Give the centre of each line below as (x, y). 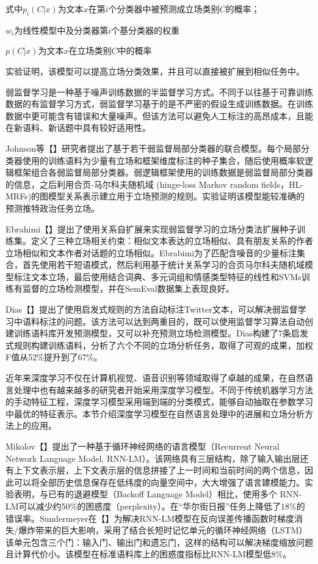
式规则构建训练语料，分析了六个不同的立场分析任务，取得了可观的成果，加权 (159, 345)
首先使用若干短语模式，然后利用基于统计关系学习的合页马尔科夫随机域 (163, 265)
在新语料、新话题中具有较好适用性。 (78, 128)
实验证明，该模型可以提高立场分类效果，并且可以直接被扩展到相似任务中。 (155, 71)
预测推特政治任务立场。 (52, 208)
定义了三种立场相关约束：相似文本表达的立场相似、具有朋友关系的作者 (172, 241)
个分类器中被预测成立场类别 (164, 9)
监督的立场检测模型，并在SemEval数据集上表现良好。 (128, 288)
